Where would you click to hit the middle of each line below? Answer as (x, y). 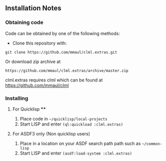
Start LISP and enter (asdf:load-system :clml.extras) (76, 153)
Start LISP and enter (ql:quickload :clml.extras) (71, 124)
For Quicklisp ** (29, 109)
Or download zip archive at (33, 61)
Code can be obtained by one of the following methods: (62, 33)
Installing (17, 98)
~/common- (152, 144)
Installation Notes (33, 8)
